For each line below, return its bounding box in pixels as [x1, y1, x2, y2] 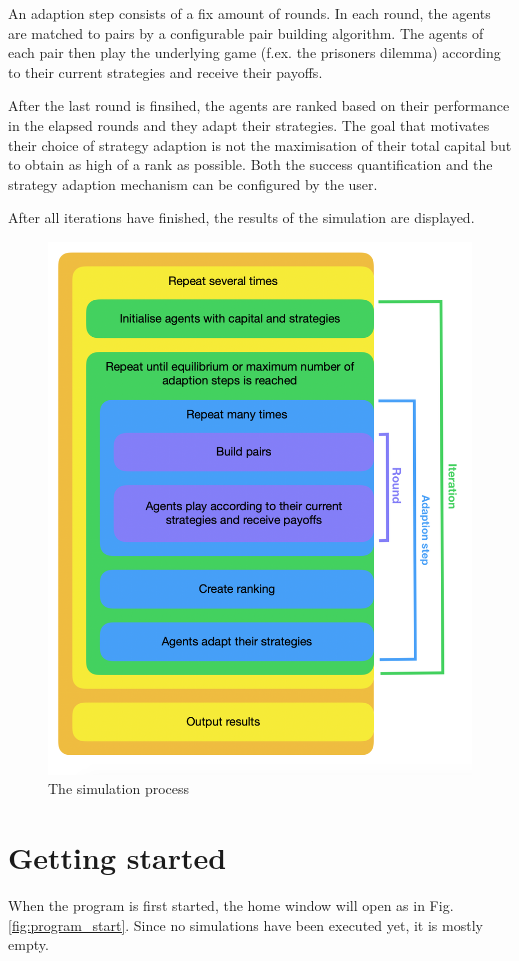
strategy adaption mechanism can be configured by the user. [8, 173, 378, 194]
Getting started [8, 837, 227, 878]
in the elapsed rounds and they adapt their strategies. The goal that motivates [8, 114, 490, 135]
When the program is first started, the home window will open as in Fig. [8, 894, 454, 915]
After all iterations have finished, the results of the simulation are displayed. [8, 207, 475, 228]
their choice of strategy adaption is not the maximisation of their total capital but [8, 134, 512, 155]
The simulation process [48, 778, 190, 799]
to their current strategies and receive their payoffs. [8, 61, 323, 82]
